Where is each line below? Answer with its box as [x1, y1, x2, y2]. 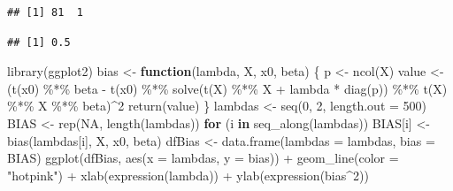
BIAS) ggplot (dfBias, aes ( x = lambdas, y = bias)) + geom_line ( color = [7, 149, 399, 167]
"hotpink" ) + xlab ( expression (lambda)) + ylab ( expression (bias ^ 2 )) [7, 165, 369, 184]
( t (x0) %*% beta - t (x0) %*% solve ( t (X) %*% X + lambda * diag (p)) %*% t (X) [7, 79, 448, 97]
